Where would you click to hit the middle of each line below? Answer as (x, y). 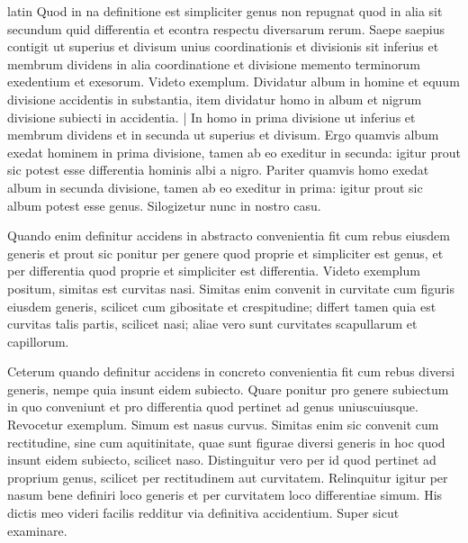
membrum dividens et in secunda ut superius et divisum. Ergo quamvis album (223, 135)
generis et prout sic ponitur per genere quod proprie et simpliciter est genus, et (225, 253)
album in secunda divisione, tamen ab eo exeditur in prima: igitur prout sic (215, 187)
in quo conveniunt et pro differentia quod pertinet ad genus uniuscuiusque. (213, 407)
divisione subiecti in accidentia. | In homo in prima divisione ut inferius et (211, 117)
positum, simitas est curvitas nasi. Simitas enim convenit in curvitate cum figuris (231, 288)
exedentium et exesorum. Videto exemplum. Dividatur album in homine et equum (234, 81)
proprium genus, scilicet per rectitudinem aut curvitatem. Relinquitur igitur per (228, 477)
